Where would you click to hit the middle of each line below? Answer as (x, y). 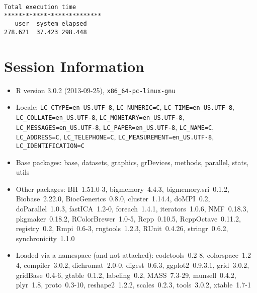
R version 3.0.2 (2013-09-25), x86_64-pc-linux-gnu (96, 90)
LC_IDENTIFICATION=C (50, 146)
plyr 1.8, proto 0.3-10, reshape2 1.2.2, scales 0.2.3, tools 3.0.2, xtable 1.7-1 (133, 285)
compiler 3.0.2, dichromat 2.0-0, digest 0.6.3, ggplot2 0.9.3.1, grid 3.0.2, (137, 265)
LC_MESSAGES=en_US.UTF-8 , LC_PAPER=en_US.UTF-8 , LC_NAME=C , (115, 127)
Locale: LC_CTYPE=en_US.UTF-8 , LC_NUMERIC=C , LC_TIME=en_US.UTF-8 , (125, 107)
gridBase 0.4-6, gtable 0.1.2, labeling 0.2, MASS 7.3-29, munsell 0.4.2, (126, 275)
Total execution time (40, 7)
